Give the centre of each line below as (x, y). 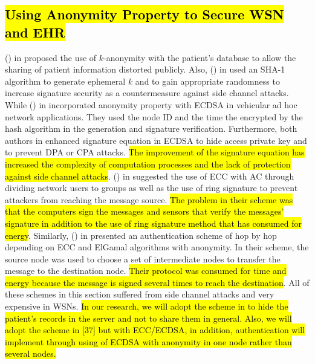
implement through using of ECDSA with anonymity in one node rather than (148, 341)
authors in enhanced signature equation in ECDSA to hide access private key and (156, 140)
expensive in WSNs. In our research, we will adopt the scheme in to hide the (147, 306)
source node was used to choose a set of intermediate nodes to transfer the (143, 258)
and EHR (35, 32)
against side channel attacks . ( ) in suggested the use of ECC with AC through (150, 176)
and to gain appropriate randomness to (207, 81)
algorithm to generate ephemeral (65, 81)
